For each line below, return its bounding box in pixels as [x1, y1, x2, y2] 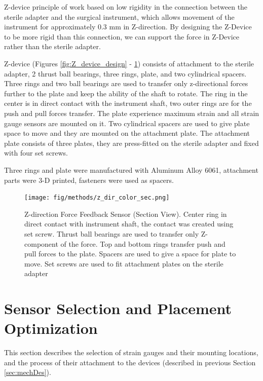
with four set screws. [4, 147, 68, 158]
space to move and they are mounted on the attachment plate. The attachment [4, 128, 250, 138]
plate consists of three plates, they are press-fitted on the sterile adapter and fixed [4, 137, 259, 148]
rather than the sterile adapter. [4, 41, 101, 52]
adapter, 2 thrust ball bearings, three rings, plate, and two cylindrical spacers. [4, 68, 247, 79]
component [24, 238, 58, 249]
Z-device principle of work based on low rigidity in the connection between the [4, 2, 248, 12]
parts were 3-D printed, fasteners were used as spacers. [4, 174, 174, 185]
